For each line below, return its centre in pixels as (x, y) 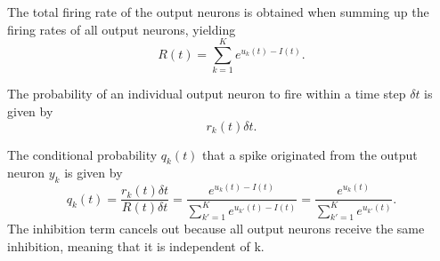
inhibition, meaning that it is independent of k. (136, 245)
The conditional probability (82, 154)
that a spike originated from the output (310, 154)
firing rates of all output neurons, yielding (122, 29)
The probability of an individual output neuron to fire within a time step (207, 94)
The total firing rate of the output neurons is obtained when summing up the (218, 12)
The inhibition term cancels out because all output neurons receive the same (216, 229)
